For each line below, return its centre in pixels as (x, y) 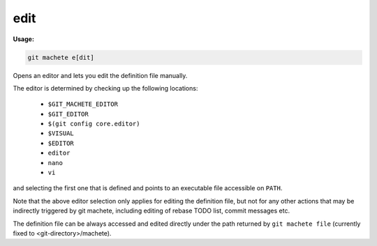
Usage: (24, 39)
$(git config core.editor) (94, 124)
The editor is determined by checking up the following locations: (105, 88)
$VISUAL (61, 133)
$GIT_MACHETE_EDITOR (83, 104)
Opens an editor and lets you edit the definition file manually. (100, 75)
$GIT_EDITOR (68, 114)
